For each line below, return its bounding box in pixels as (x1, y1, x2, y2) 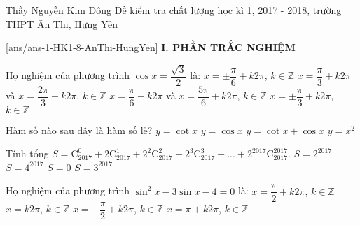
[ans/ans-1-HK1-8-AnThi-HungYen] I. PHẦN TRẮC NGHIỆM (6, 40, 296, 55)
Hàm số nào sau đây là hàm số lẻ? (6, 122, 153, 137)
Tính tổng (6, 146, 49, 161)
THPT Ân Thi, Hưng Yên (6, 16, 118, 31)
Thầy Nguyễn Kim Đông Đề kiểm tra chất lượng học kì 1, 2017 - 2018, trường (6, 3, 342, 17)
